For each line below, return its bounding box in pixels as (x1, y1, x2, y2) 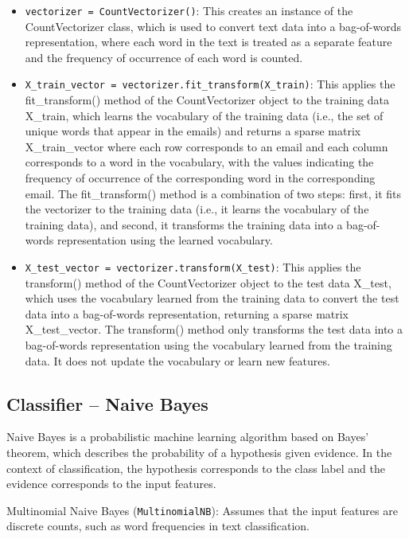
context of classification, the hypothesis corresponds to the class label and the (6, 459, 385, 476)
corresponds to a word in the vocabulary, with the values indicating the (25, 154, 374, 170)
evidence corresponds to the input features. (6, 475, 216, 492)
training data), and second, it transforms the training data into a (25, 216, 343, 232)
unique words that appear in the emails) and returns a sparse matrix (25, 123, 361, 139)
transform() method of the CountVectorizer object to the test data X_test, (25, 274, 391, 291)
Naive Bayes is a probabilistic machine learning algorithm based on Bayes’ (6, 428, 369, 445)
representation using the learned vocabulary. (56, 232, 273, 248)
